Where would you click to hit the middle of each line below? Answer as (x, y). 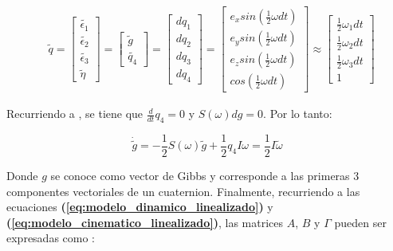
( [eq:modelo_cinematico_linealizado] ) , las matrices (145, 222)
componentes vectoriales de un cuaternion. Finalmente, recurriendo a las (183, 191)
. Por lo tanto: (298, 114)
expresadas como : (51, 238)
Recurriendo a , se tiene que (75, 114)
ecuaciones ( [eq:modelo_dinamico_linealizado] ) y (140, 207)
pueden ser (360, 222)
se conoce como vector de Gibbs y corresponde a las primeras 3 (205, 176)
